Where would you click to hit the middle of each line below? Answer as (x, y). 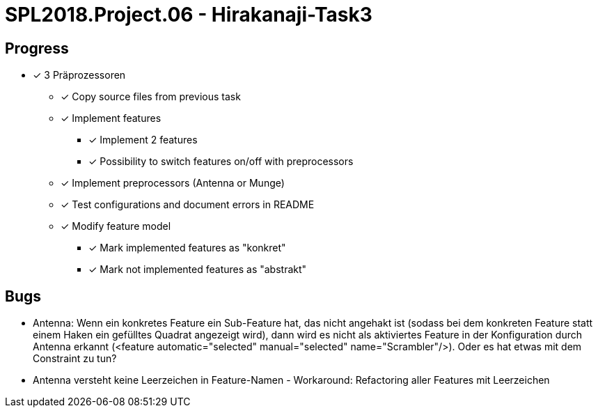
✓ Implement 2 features (143, 140)
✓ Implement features (111, 118)
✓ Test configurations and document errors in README (188, 205)
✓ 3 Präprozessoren (79, 75)
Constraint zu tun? (75, 359)
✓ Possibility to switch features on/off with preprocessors (221, 162)
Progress (37, 48)
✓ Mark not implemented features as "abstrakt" (198, 270)
